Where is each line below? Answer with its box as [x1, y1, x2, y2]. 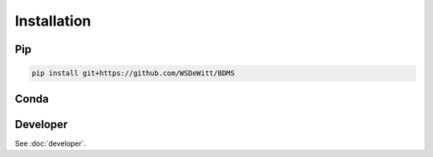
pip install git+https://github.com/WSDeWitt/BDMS [31, 69, 236, 78]
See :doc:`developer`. [14, 139, 87, 148]
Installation [14, 12, 91, 30]
